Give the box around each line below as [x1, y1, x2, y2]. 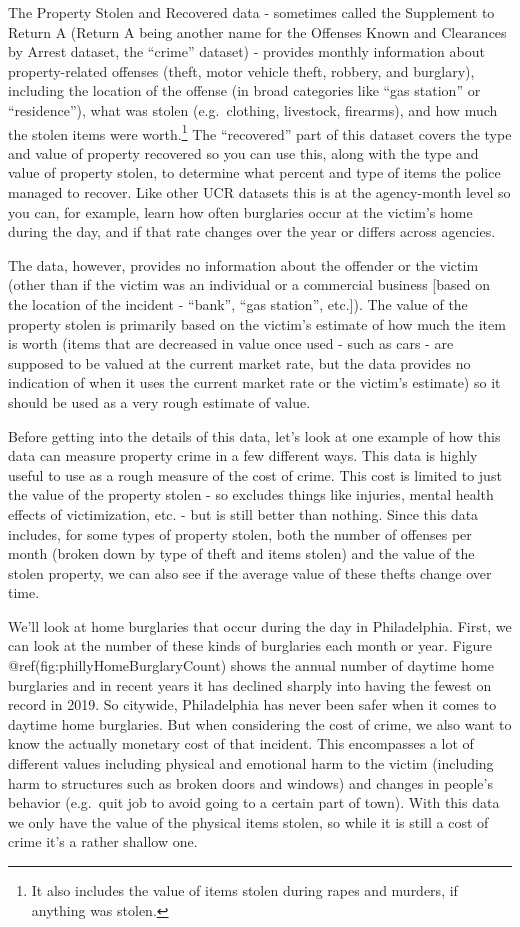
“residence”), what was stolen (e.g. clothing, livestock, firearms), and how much [8, 99, 498, 120]
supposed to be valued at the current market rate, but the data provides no [8, 352, 471, 373]
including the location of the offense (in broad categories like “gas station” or [8, 80, 481, 101]
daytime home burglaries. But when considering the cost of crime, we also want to [8, 713, 512, 734]
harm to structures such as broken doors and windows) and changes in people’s [8, 772, 493, 793]
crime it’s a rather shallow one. [8, 831, 198, 852]
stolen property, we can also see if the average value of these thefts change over [8, 562, 492, 583]
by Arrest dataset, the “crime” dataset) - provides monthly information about [8, 41, 485, 62]
